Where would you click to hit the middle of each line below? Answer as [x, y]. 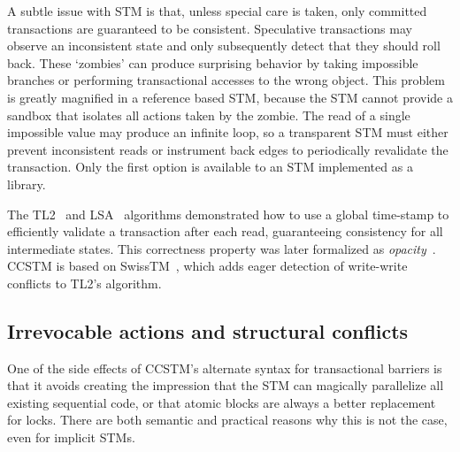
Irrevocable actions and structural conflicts [208, 330]
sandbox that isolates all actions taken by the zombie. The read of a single [209, 115]
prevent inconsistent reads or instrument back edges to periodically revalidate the [228, 149]
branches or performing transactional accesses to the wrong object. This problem [226, 80]
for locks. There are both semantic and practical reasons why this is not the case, [227, 420]
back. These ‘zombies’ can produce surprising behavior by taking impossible [213, 62]
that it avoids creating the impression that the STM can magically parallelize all [226, 385]
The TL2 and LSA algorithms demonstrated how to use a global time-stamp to [228, 214]
